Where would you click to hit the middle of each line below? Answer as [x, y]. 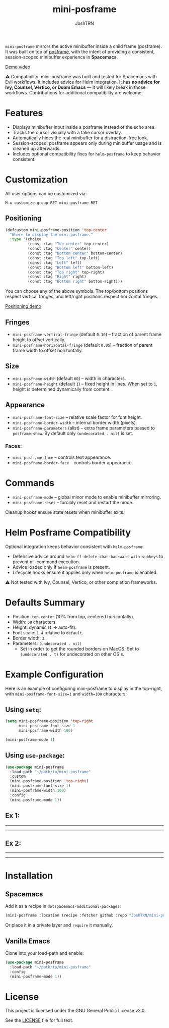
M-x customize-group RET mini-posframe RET [52, 203]
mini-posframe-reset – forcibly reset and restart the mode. [73, 502]
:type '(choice [26, 239]
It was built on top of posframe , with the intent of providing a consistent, [80, 51]
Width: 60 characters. [34, 622]
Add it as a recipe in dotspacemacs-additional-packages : [63, 906]
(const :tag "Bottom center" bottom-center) [75, 253]
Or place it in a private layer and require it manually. [59, 925]
